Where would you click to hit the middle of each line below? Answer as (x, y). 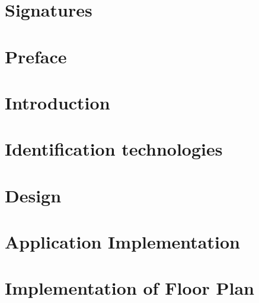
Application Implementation (122, 242)
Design (33, 195)
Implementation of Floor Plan (129, 288)
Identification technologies (114, 149)
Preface (36, 56)
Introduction (57, 102)
